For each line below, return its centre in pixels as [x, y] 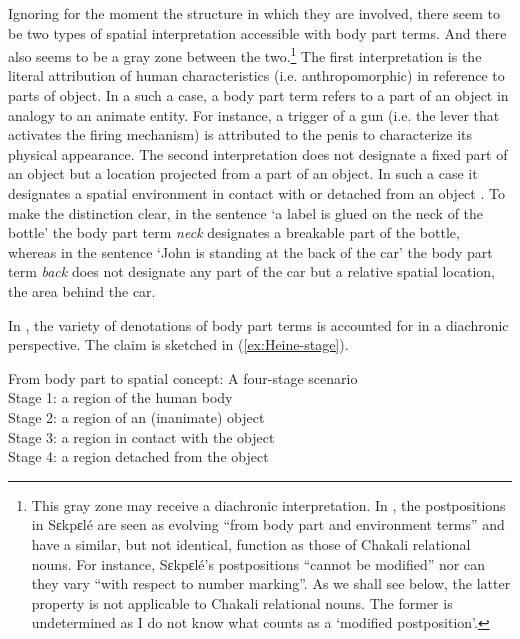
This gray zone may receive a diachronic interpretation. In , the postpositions [268, 504]
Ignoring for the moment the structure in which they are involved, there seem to [254, 13]
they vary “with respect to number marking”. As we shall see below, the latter [271, 583]
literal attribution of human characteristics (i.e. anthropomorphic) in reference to [256, 75]
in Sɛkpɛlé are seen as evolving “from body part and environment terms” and [268, 524]
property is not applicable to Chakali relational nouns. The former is [242, 602]
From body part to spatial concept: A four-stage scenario [183, 377]
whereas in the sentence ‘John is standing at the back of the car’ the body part [250, 251]
